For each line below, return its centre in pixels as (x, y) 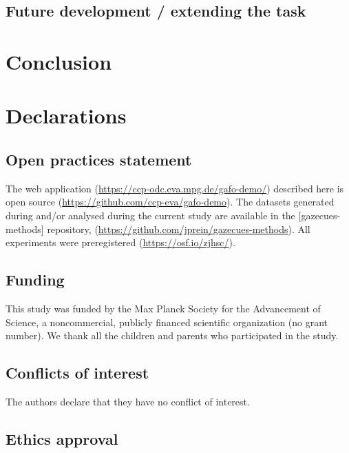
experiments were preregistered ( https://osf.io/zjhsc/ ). (120, 242)
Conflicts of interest (77, 373)
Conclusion (59, 61)
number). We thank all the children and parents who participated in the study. (172, 335)
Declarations (66, 115)
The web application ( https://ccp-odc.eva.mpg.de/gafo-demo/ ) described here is (175, 188)
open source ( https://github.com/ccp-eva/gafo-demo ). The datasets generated (170, 202)
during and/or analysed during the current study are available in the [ (154, 215)
